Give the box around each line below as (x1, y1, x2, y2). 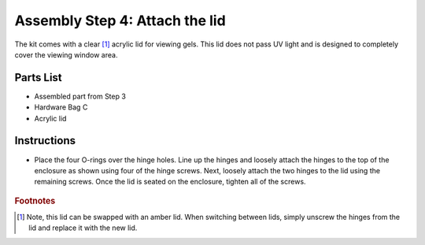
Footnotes (14, 195, 56, 206)
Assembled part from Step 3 (34, 91, 126, 101)
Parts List (14, 71, 62, 84)
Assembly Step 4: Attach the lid (14, 12, 226, 29)
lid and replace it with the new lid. (28, 223, 138, 232)
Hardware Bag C (34, 102, 88, 112)
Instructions (14, 134, 76, 147)
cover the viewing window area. (14, 50, 118, 59)
